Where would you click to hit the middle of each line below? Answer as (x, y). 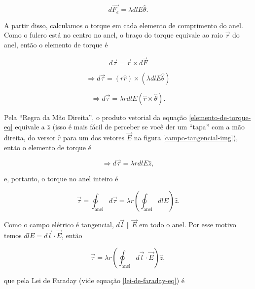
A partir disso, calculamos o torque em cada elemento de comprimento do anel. (124, 25)
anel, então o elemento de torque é (56, 44)
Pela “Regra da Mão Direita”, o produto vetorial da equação (95, 117)
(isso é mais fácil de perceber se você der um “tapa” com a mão (148, 127)
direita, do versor (30, 138)
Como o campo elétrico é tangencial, (59, 225)
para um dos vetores (94, 138)
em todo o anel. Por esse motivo (188, 225)
